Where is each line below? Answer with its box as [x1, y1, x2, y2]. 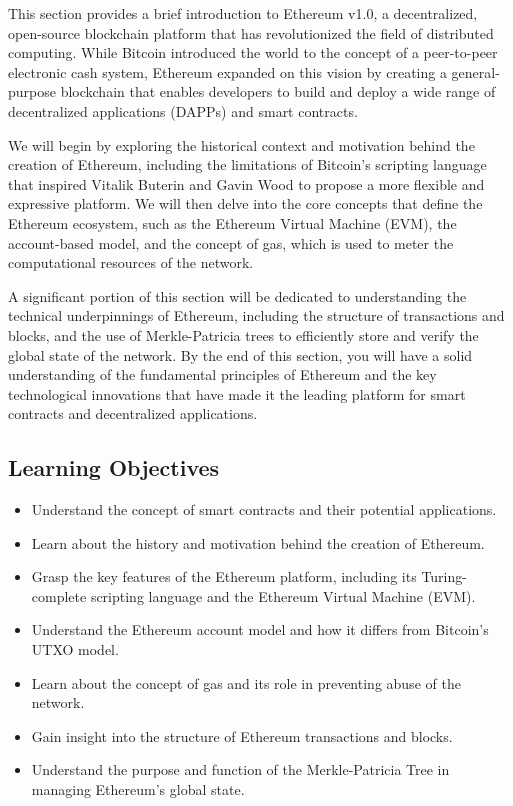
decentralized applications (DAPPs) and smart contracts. [8, 100, 358, 121]
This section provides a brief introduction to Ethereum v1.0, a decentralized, [8, 3, 478, 23]
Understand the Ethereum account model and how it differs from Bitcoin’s [31, 619, 489, 640]
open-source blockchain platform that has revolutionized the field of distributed [8, 22, 494, 43]
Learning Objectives [8, 452, 220, 483]
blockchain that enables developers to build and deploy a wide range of [60, 81, 496, 102]
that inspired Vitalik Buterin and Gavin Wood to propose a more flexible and [8, 173, 485, 194]
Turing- [421, 566, 467, 587]
